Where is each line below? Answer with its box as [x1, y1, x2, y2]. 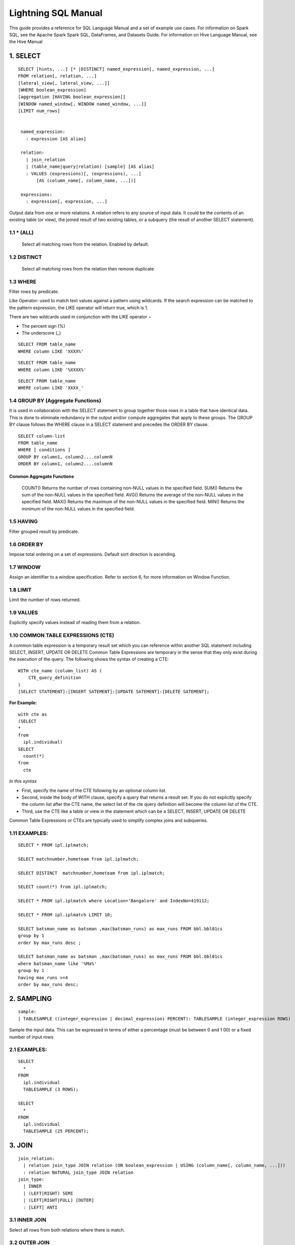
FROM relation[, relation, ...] [18, 73, 97, 79]
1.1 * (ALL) [9, 229, 34, 236]
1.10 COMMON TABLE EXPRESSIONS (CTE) [9, 632, 114, 639]
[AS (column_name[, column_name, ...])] [36, 177, 136, 183]
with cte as [18, 711, 47, 717]
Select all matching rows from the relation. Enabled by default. [21, 241, 149, 247]
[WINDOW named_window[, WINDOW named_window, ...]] [18, 101, 147, 107]
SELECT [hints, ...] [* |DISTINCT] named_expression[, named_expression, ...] [18, 66, 215, 72]
